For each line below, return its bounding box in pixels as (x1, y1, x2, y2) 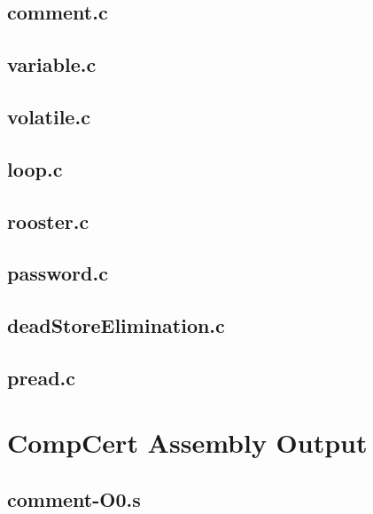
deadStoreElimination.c (7, 312, 225, 339)
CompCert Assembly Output (7, 424, 368, 461)
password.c (7, 259, 108, 287)
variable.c (7, 51, 97, 78)
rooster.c (7, 207, 89, 234)
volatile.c (7, 102, 90, 130)
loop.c (7, 154, 63, 182)
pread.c (7, 363, 76, 391)
